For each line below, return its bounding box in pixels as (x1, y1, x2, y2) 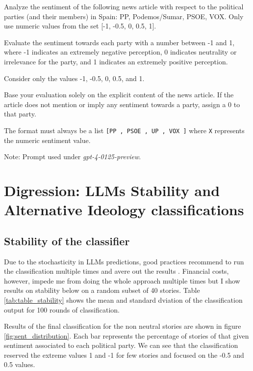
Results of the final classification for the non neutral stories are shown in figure (4, 321, 241, 331)
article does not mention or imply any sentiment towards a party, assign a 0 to (4, 99, 240, 109)
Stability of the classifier (4, 233, 130, 248)
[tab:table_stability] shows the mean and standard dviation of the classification (4, 294, 243, 305)
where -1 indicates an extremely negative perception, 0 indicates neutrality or (4, 47, 237, 57)
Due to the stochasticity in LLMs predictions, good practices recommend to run (4, 256, 244, 266)
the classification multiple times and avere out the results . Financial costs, (4, 266, 229, 276)
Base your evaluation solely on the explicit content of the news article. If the (4, 89, 234, 100)
